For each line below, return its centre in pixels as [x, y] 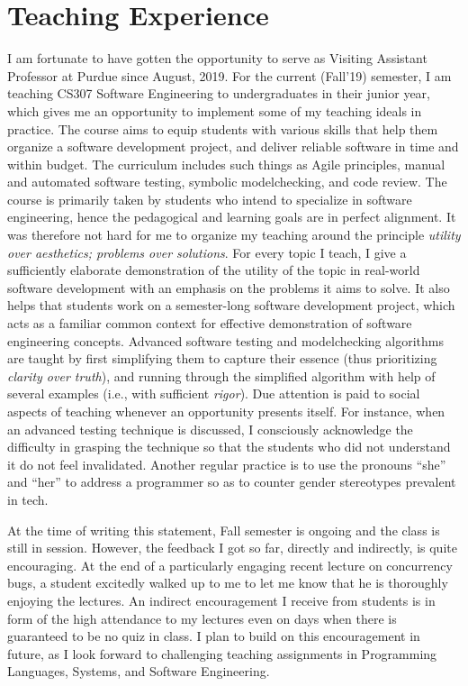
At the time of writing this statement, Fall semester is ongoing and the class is [224, 530]
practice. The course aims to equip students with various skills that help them [223, 128]
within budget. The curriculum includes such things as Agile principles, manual [226, 164]
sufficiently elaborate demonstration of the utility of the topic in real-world [214, 270]
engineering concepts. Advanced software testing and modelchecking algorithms [225, 340]
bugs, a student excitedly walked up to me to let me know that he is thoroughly [228, 583]
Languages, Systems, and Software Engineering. [139, 671]
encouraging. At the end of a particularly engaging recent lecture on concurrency [230, 565]
